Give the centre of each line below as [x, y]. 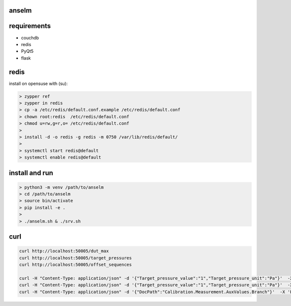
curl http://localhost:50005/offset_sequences [75, 265]
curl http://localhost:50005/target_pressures [75, 258]
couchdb [30, 38]
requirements [30, 26]
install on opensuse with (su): [38, 83]
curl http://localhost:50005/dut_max [64, 251]
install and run [31, 173]
